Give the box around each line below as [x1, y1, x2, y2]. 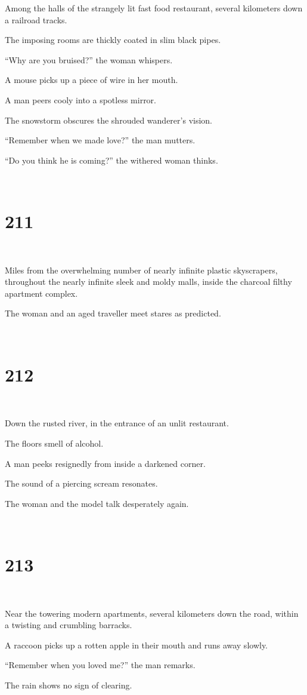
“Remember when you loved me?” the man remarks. [5, 659, 196, 671]
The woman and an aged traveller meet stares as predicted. [5, 307, 221, 319]
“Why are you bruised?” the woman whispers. [5, 53, 173, 66]
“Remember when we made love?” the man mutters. [5, 134, 196, 146]
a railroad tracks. [5, 13, 67, 26]
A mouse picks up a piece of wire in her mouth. [5, 73, 178, 86]
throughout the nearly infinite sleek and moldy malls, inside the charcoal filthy [5, 275, 292, 288]
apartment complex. [5, 287, 78, 299]
